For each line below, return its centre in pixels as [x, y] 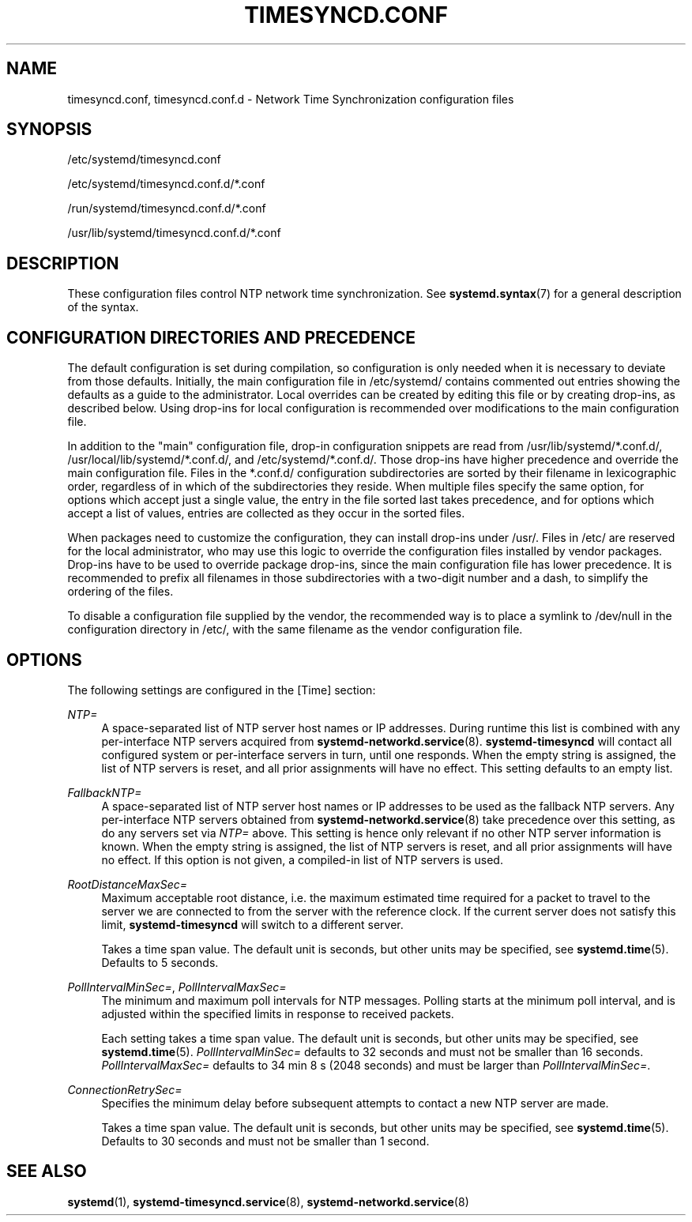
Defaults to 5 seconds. [160, 962]
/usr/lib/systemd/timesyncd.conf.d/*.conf [174, 233]
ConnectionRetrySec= [125, 1089]
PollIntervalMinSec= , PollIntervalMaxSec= [177, 987]
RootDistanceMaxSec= [128, 884]
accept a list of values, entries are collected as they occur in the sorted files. [266, 513]
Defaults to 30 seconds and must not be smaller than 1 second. [265, 1141]
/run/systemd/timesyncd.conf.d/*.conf [167, 209]
